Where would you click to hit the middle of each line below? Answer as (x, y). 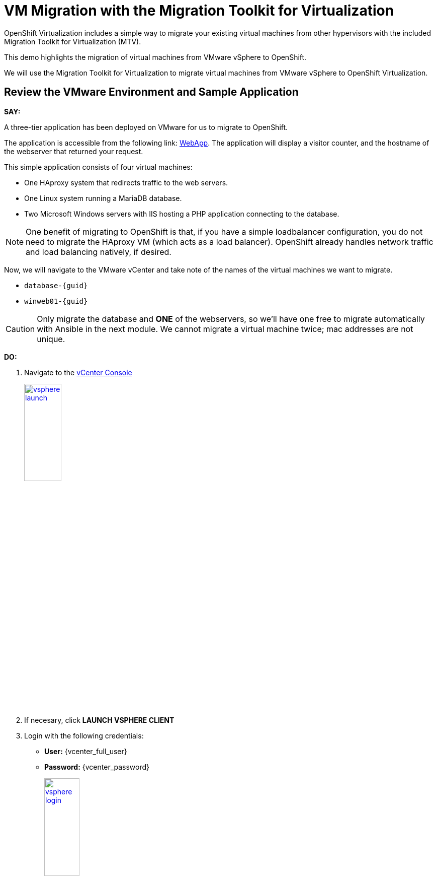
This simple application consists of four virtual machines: (98, 167)
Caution (20, 329)
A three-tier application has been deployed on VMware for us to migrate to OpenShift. (146, 127)
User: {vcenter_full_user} (86, 752)
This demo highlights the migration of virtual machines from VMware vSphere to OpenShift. (155, 57)
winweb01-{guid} (56, 301)
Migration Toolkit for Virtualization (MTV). (73, 41)
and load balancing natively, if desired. (99, 252)
